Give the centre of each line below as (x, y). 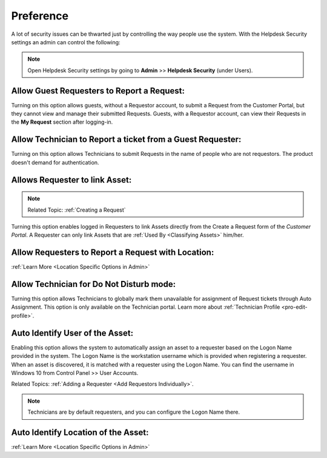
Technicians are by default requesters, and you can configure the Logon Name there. (134, 412)
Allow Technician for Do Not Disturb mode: (93, 284)
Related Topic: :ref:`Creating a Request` (77, 210)
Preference (40, 16)
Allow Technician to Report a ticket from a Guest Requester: (126, 140)
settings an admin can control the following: (66, 42)
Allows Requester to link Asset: (71, 180)
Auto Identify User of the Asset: (72, 333)
